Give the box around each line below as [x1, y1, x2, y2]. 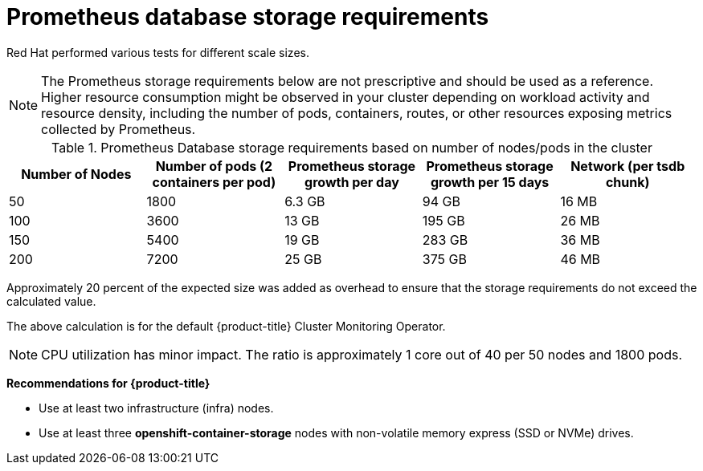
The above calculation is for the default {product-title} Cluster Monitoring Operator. [6, 319, 446, 333]
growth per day [304, 173, 399, 190]
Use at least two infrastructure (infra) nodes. [39, 400, 274, 415]
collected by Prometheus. [41, 120, 196, 137]
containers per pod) [152, 173, 276, 190]
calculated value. [6, 294, 96, 308]
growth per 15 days [430, 173, 550, 190]
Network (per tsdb [570, 157, 685, 174]
